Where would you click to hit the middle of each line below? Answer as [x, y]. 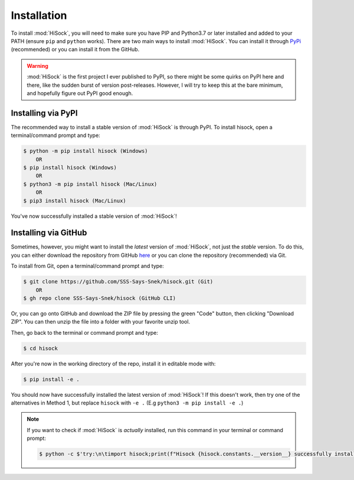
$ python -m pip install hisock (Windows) [86, 151]
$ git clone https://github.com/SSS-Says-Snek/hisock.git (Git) [118, 282]
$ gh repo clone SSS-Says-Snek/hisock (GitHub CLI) [100, 298]
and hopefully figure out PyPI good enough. [80, 93]
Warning [37, 66]
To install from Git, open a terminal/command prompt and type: [88, 266]
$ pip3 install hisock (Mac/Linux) [75, 200]
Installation [39, 15]
